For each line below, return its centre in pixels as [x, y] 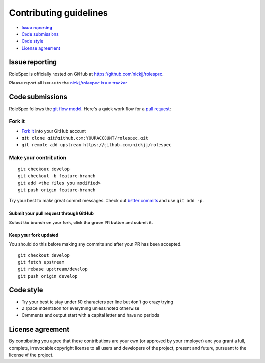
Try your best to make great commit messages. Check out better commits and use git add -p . [106, 201]
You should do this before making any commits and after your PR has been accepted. [95, 244]
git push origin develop [48, 276]
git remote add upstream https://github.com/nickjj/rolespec [96, 145]
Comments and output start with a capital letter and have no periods [90, 315]
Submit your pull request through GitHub [52, 213]
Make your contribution [38, 157]
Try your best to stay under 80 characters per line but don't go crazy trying [97, 302]
